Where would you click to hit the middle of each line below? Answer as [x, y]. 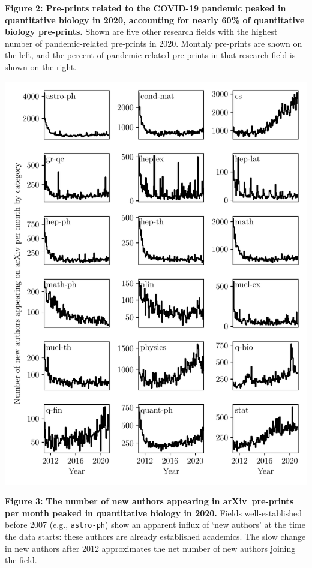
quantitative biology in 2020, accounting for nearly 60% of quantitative [155, 19]
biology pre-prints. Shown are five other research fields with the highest [141, 31]
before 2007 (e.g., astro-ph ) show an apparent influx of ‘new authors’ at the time [155, 525]
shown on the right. [41, 66]
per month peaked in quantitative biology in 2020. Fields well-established [154, 513]
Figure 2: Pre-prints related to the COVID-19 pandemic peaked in [145, 8]
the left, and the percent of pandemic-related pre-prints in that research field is [150, 55]
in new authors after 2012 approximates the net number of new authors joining [150, 548]
